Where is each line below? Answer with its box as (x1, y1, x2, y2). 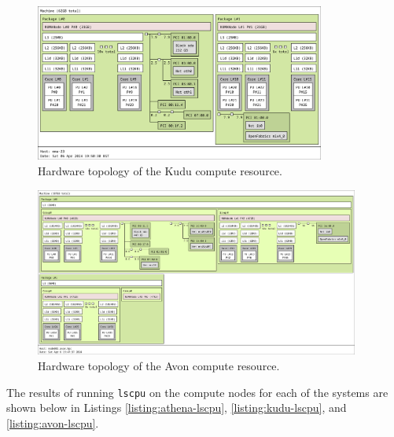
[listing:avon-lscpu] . (6, 414, 99, 431)
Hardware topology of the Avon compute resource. (38, 357, 280, 373)
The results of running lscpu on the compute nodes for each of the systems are (6, 384, 388, 400)
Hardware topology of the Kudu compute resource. (38, 162, 282, 178)
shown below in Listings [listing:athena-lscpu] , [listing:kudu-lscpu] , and (6, 399, 347, 416)
